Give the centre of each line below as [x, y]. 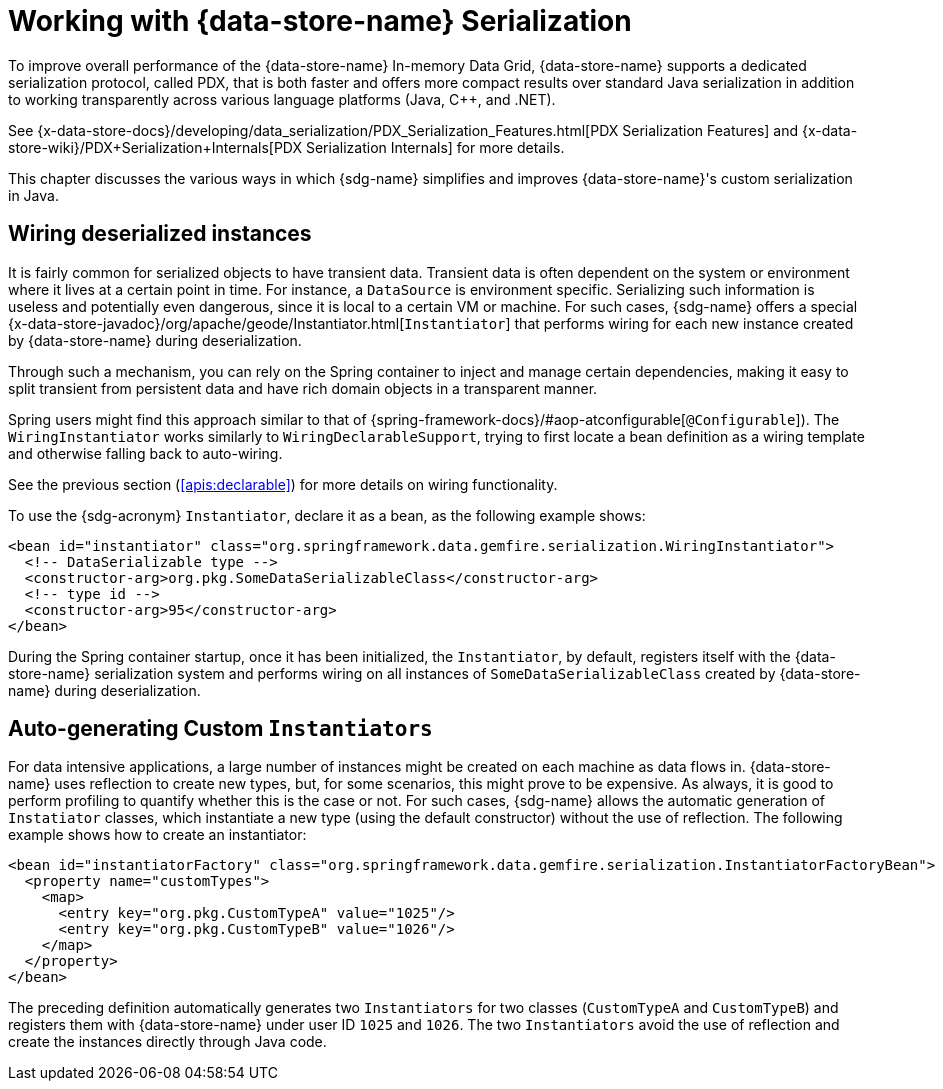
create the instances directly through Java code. [167, 1042]
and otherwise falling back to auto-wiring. [145, 453]
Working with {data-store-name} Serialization [320, 21]
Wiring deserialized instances [160, 234]
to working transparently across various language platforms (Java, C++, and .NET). [282, 99]
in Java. [33, 195]
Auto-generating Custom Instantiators [220, 729]
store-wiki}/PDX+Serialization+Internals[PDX [155, 147]
